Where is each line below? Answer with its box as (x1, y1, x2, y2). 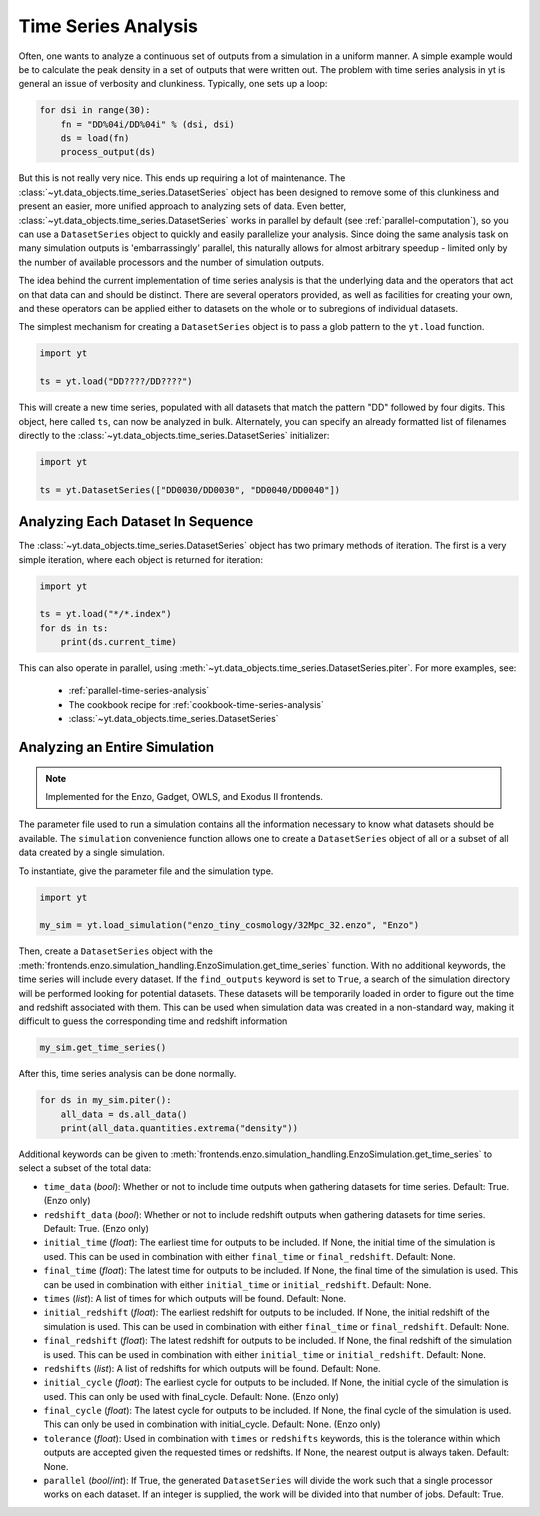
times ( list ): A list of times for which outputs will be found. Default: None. (43, 1292, 347, 1304)
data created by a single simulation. (18, 846, 165, 859)
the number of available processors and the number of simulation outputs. (18, 256, 325, 268)
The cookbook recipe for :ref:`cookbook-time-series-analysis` (68, 698, 324, 710)
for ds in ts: (39, 622, 109, 634)
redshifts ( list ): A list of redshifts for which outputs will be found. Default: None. (43, 1362, 381, 1374)
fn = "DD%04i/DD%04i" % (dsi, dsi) (60, 118, 235, 130)
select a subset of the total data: (18, 1162, 152, 1174)
